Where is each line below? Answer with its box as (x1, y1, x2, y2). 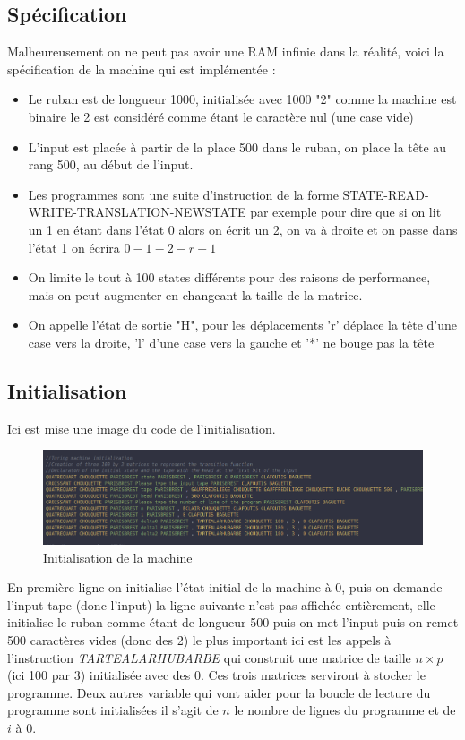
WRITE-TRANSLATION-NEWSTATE (28, 202, 246, 221)
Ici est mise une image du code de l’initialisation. (7, 418, 276, 437)
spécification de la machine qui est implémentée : (7, 59, 276, 78)
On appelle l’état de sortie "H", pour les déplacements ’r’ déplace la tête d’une (28, 315, 458, 334)
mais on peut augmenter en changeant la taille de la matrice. (28, 285, 363, 304)
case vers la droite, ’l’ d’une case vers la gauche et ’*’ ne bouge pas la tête (28, 332, 435, 351)
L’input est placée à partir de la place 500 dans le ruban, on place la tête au (28, 137, 447, 156)
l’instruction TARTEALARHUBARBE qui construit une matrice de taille (7, 648, 411, 667)
